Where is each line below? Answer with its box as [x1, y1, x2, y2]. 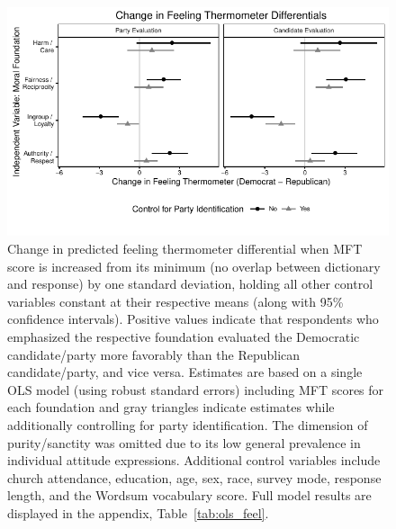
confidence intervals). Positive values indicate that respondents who [7, 309, 379, 328]
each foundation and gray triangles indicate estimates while [7, 398, 335, 417]
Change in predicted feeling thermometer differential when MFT [7, 238, 363, 257]
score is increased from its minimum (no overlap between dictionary [7, 256, 381, 275]
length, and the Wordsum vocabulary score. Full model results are [7, 486, 372, 505]
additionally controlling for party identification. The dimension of [7, 415, 368, 434]
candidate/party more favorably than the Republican [7, 345, 301, 363]
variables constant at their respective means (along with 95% [7, 291, 344, 310]
